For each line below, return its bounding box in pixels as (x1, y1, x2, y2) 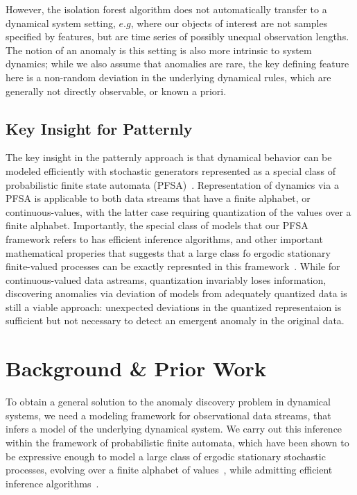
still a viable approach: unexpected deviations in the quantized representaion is (6, 299, 342, 314)
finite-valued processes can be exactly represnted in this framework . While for (6, 259, 340, 274)
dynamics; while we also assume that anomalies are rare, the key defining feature (6, 56, 349, 71)
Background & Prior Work (6, 354, 266, 383)
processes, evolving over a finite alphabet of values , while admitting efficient (6, 462, 333, 477)
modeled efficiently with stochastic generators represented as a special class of (6, 163, 336, 178)
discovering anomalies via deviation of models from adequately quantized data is (6, 286, 347, 301)
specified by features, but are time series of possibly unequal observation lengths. (6, 29, 349, 44)
